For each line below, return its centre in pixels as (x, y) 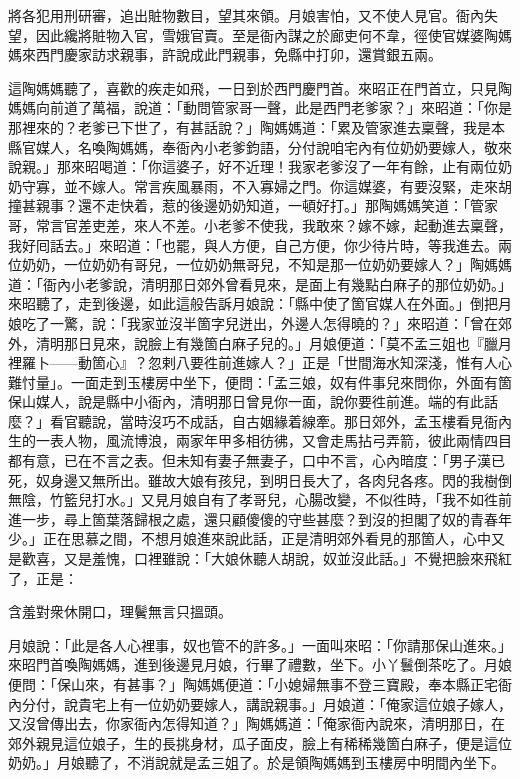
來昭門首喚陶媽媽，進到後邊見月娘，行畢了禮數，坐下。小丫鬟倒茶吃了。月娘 (260, 664)
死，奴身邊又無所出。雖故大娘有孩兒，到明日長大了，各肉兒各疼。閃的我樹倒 (260, 479)
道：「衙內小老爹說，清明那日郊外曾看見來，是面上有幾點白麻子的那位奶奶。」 (260, 283)
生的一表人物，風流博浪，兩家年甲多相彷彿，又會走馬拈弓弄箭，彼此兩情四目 (260, 440)
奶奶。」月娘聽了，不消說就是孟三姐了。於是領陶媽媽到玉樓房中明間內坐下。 (256, 762)
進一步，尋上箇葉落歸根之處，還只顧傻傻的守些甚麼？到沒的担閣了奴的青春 (253, 518)
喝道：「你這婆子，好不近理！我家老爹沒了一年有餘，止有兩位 (298, 166)
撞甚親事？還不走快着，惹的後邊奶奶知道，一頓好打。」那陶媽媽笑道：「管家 (253, 205)
